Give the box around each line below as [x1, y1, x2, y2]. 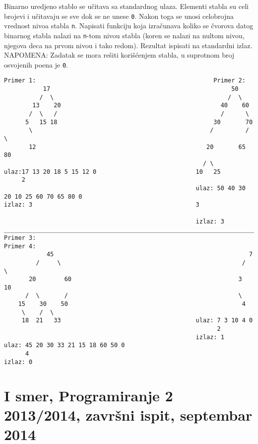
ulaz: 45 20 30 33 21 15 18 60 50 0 [4, 342, 125, 349]
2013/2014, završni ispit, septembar [4, 404, 253, 425]
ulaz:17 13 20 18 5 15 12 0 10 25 [4, 168, 221, 175]
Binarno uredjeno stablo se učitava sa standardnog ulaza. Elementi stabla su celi [4, 1, 249, 11]
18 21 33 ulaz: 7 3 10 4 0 [21, 317, 253, 324]
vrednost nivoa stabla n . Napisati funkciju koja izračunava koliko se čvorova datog [4, 20, 254, 31]
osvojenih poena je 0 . [4, 59, 68, 70]
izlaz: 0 [4, 358, 33, 366]
